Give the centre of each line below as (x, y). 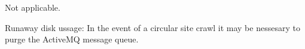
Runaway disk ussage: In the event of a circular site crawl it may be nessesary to (152, 27)
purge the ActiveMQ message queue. (72, 39)
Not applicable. (33, 7)
